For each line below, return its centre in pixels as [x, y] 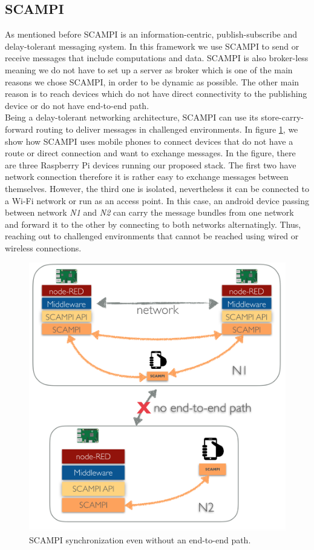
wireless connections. [43, 247]
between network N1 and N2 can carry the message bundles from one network [149, 212]
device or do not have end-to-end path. [77, 105]
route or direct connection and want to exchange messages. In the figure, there [150, 153]
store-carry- [282, 117]
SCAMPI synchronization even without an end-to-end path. [140, 539]
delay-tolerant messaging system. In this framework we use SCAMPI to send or [152, 46]
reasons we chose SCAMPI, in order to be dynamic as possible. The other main [152, 81]
